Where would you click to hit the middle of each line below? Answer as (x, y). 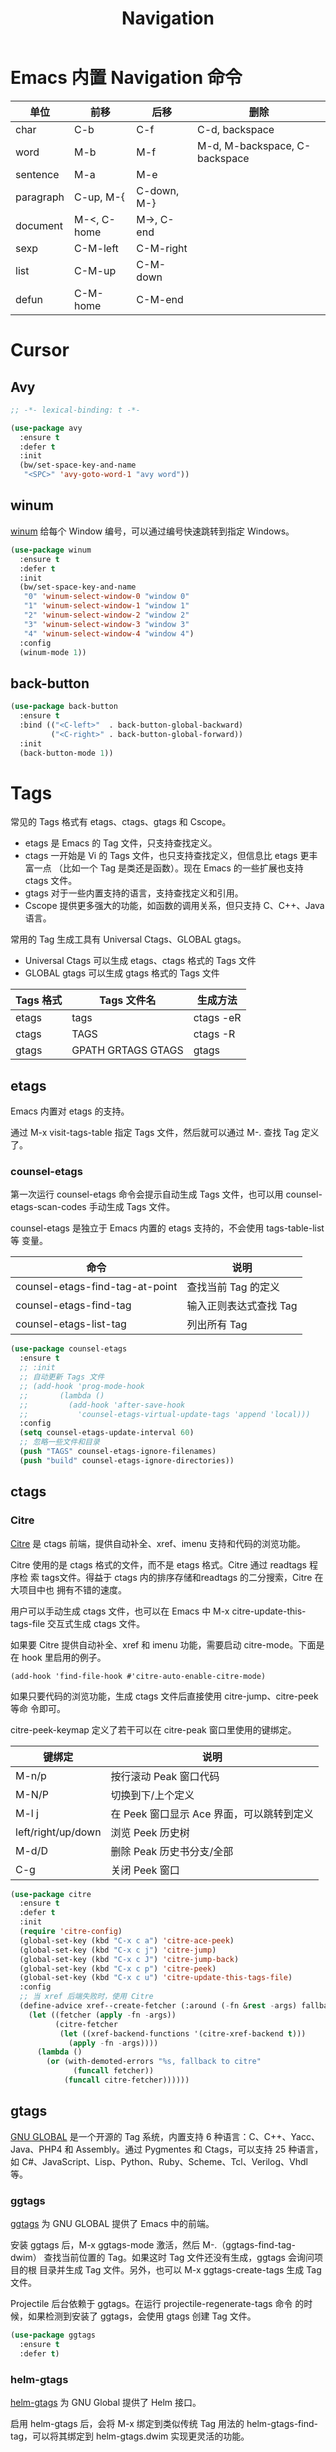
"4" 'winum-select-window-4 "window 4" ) (109, 633)
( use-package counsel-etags (69, 1349)
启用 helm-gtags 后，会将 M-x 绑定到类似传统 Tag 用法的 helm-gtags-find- (164, 2423)
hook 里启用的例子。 (64, 1657)
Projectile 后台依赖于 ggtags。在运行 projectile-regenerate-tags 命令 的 (157, 2304)
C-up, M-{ (100, 197)
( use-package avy (46, 428)
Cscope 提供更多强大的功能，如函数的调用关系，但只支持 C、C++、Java (174, 906)
